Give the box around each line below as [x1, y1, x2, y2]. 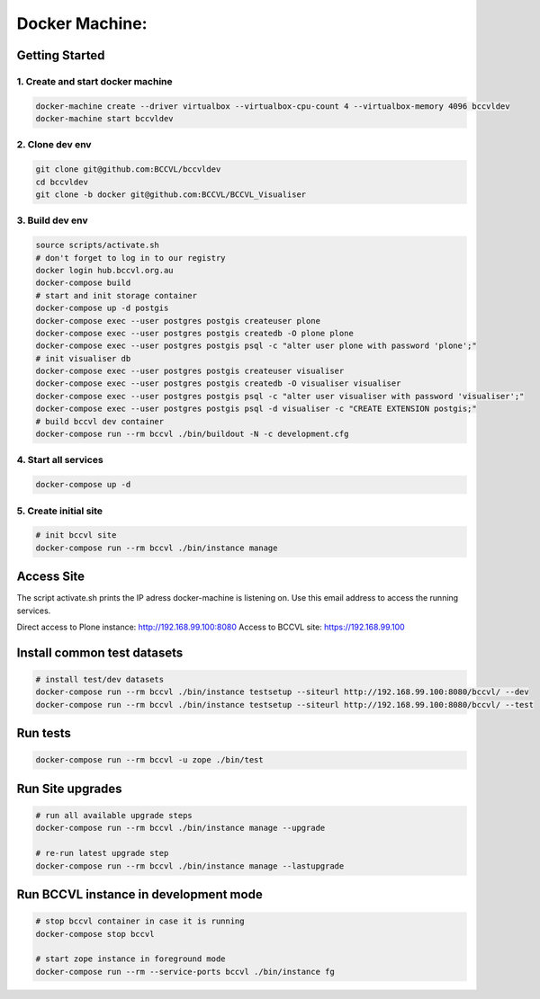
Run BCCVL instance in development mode [16, 887, 263, 902]
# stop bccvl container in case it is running [35, 916, 245, 926]
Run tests [16, 726, 71, 741]
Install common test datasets [16, 645, 184, 660]
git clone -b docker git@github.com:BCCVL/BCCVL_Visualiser [35, 190, 307, 200]
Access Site [16, 569, 85, 584]
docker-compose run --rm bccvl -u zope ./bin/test [35, 755, 265, 765]
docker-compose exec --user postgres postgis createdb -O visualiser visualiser [35, 379, 401, 388]
